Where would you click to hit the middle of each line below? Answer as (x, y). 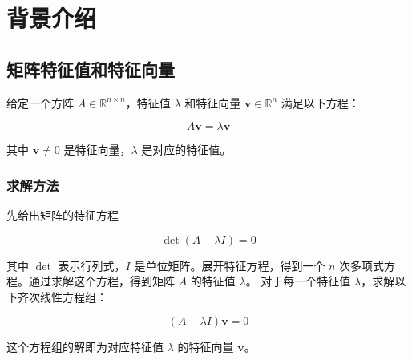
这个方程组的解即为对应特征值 (85, 347)
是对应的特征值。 (186, 150)
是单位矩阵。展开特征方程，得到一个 (230, 265)
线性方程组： (73, 296)
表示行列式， (92, 265)
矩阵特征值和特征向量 (91, 69)
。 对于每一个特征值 (298, 281)
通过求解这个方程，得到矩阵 (101, 281)
